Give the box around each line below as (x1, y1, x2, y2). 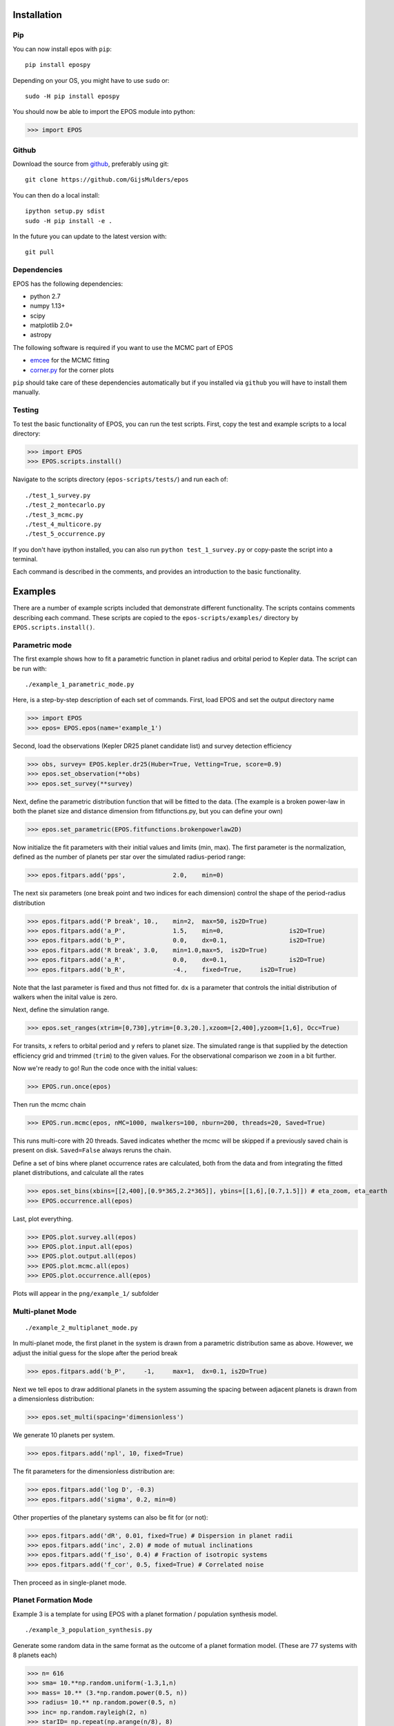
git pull (25, 249, 55, 256)
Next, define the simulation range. (12, 1005, 110, 1014)
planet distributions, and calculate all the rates (12, 1169, 144, 1177)
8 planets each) (12, 1651, 58, 1659)
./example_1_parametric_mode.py (25, 681, 135, 688)
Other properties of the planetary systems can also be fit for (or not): (12, 1513, 208, 1522)
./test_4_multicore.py (25, 520, 102, 528)
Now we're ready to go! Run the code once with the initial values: (12, 1064, 198, 1073)
